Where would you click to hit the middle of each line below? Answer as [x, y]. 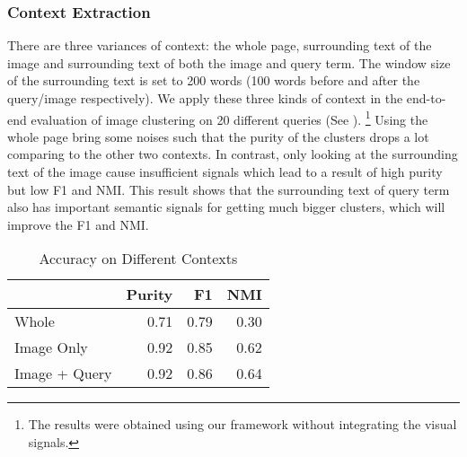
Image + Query [63, 374]
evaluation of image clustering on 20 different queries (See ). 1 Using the [229, 118]
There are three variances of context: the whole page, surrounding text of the [220, 45]
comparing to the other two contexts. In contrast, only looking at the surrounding [233, 154]
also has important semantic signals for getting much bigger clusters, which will [226, 207]
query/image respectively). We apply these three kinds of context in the [205, 98]
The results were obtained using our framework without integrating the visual [242, 424]
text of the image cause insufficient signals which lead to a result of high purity [225, 172]
